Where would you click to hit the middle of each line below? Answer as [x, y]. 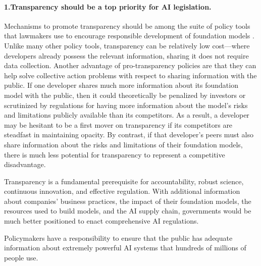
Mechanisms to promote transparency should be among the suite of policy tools [127, 25]
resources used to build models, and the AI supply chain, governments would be [128, 211]
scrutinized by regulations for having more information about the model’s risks [126, 105]
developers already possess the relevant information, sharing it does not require [126, 55]
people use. [21, 257]
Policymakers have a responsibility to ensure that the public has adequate [118, 237]
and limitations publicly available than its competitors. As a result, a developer [127, 115]
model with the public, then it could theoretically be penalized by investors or [125, 95]
